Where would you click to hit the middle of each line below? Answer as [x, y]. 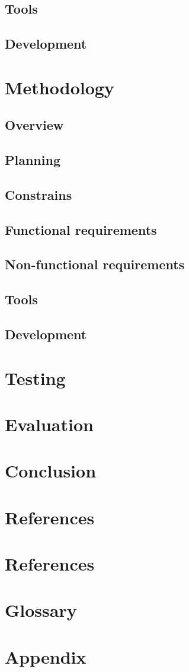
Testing [35, 378]
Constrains [39, 194]
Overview [34, 125]
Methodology [60, 87]
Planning [33, 160]
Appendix [46, 656]
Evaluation [49, 424]
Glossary [41, 610]
